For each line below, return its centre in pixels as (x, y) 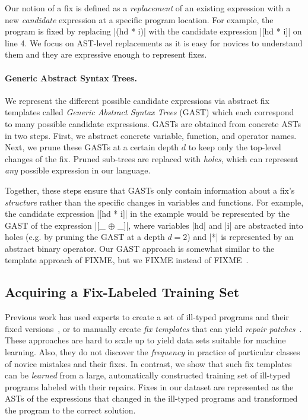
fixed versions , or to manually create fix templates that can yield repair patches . (153, 328)
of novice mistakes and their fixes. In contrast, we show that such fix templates (148, 363)
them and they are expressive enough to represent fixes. (106, 54)
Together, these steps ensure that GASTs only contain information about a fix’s (150, 190)
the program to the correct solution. (70, 410)
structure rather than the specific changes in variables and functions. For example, (154, 202)
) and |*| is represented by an (240, 237)
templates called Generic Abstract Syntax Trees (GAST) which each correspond (150, 112)
